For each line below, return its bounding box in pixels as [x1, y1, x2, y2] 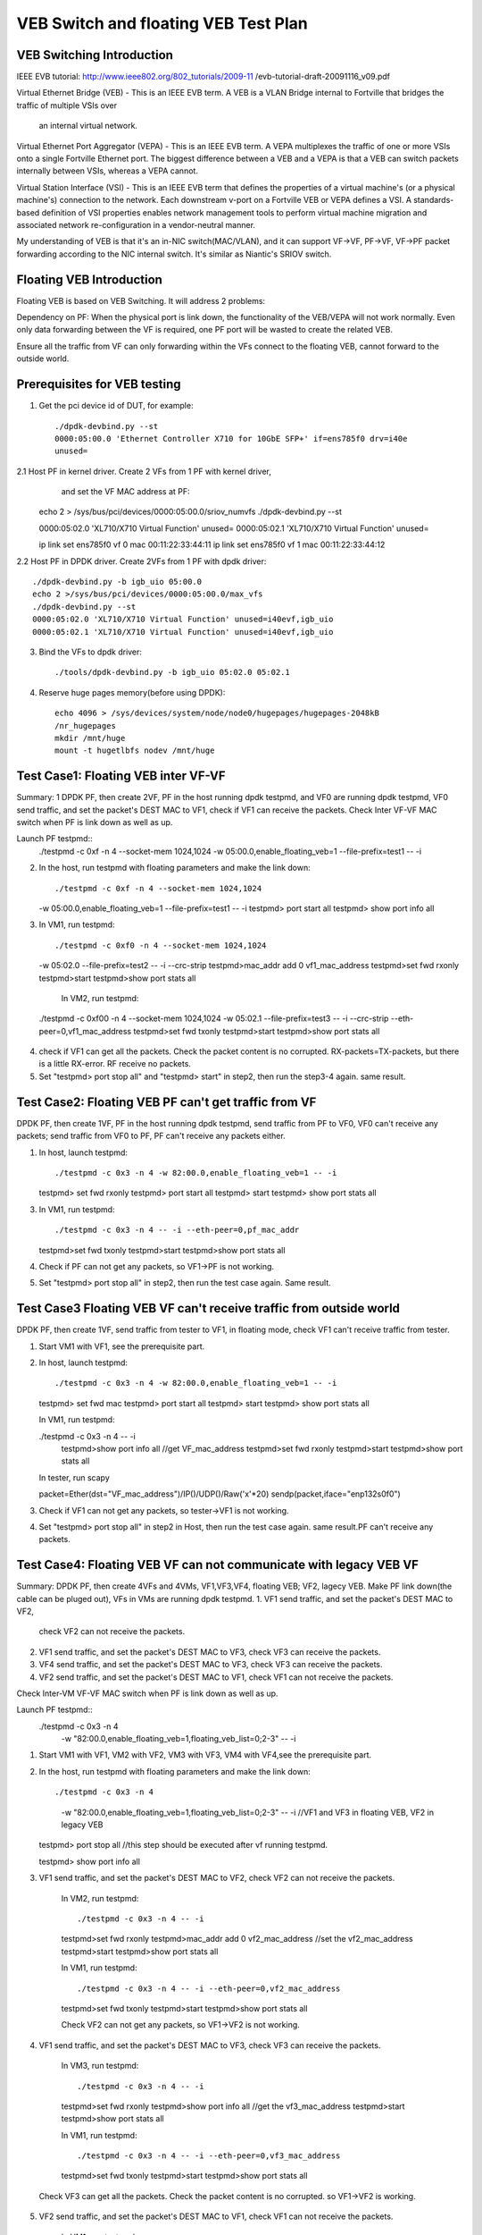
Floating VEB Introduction [16, 272, 162, 287]
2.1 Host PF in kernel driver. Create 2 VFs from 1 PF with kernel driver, [16, 466, 271, 477]
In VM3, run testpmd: [61, 2061, 139, 2071]
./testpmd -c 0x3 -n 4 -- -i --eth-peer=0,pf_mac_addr [54, 1225, 300, 1236]
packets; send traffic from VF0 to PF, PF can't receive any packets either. [16, 1131, 286, 1142]
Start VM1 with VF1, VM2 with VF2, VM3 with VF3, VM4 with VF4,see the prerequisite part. [38, 1750, 372, 1760]
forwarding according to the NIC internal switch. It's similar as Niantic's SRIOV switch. [16, 249, 332, 259]
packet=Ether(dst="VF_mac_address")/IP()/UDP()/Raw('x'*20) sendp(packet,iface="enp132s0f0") [38, 1489, 401, 1499]
